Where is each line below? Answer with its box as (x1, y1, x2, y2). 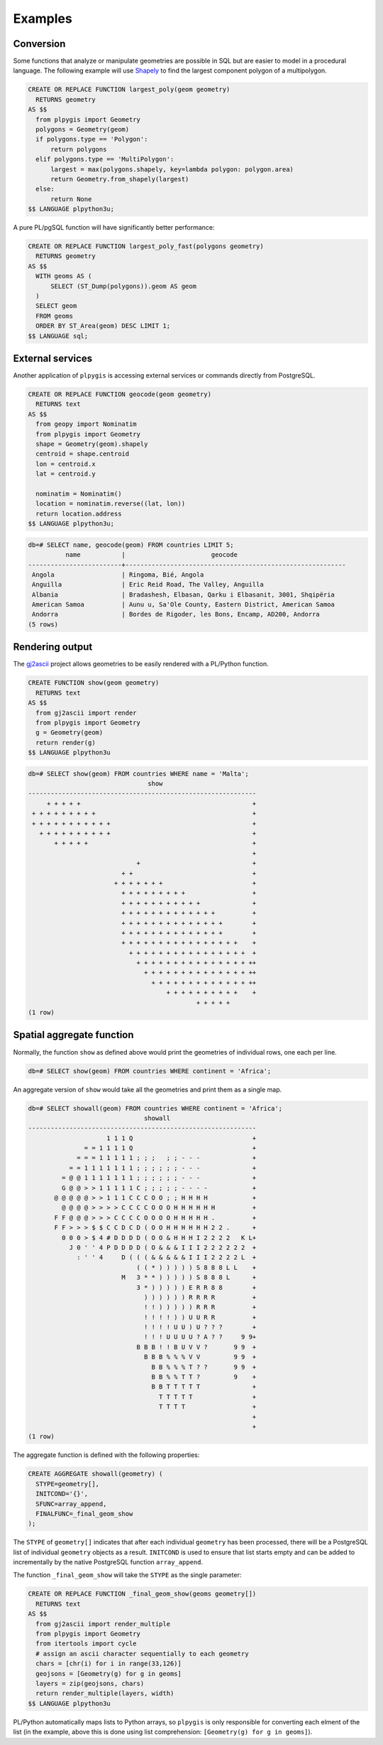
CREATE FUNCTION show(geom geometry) (28, 679, 160, 687)
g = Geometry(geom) (35, 729, 104, 737)
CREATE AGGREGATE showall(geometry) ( (28, 1470, 163, 1478)
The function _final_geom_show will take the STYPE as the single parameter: (13, 1571, 242, 1579)
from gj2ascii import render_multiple (35, 1620, 170, 1628)
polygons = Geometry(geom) (35, 125, 130, 133)
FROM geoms (35, 311, 74, 320)
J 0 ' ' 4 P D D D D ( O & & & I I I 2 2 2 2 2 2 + (69, 1243, 257, 1252)
